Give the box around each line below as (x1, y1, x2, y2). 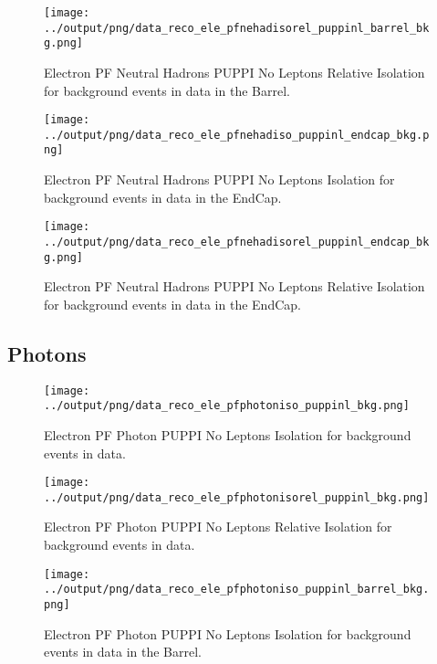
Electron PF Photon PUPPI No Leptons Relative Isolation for (44, 517, 392, 536)
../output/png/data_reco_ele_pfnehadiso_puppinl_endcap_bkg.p (44, 128, 430, 142)
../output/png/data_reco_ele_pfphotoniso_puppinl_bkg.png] (44, 399, 410, 413)
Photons (7, 339, 87, 367)
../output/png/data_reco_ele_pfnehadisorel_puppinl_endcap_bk (44, 235, 430, 248)
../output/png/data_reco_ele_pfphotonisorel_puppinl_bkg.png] (44, 490, 430, 504)
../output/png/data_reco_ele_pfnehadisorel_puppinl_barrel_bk (44, 21, 430, 35)
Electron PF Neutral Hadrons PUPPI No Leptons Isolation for (44, 170, 395, 189)
